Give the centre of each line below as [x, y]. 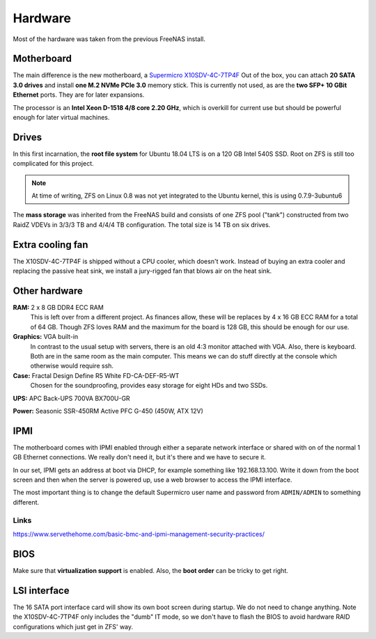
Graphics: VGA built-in [46, 337]
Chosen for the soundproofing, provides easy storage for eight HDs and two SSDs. [149, 386]
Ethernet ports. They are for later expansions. [79, 95]
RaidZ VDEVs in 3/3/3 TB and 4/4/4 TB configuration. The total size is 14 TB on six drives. [142, 224]
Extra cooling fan [50, 245]
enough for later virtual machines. [61, 118]
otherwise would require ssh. [72, 366]
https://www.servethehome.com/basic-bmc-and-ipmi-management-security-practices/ [139, 534]
